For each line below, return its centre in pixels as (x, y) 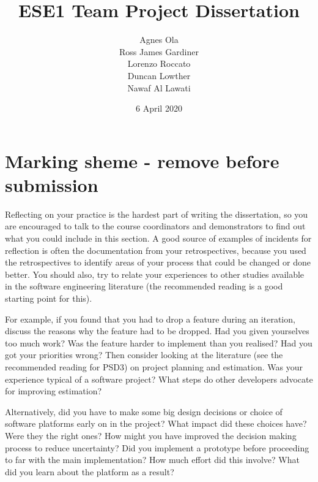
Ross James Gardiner (159, 51)
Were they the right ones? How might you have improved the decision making (151, 435)
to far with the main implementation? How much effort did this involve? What (152, 460)
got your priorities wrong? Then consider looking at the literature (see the (144, 355)
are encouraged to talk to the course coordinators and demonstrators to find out (155, 226)
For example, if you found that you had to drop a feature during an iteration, (150, 319)
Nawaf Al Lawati (159, 87)
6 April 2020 (159, 108)
